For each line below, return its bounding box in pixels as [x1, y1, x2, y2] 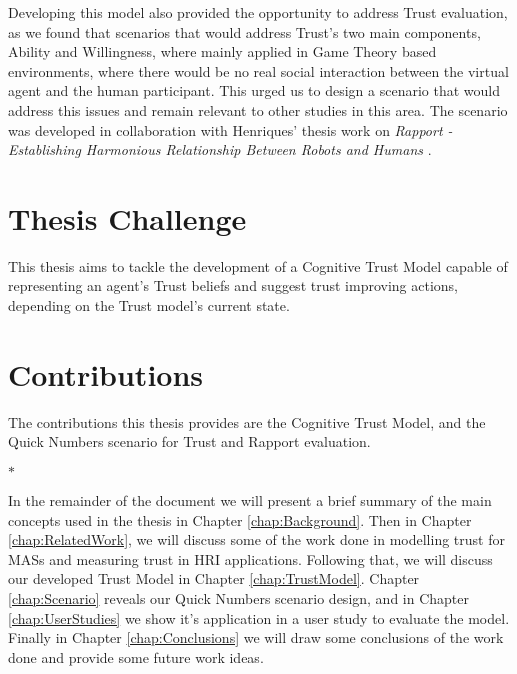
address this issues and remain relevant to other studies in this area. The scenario [8, 99, 508, 120]
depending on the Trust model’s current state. [8, 295, 290, 316]
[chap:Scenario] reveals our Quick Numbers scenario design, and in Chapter [8, 587, 470, 608]
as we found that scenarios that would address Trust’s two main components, [8, 21, 481, 42]
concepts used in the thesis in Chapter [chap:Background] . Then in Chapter [8, 509, 472, 530]
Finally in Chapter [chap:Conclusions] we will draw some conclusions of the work [8, 627, 504, 648]
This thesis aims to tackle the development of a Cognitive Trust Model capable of [8, 255, 508, 276]
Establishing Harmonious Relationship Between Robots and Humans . [8, 139, 432, 160]
